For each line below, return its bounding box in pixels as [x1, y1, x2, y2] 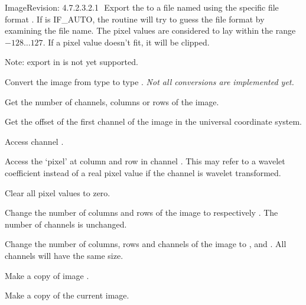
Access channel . [5, 135, 64, 147]
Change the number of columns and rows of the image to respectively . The [5, 206, 278, 219]
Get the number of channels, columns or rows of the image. [5, 95, 219, 108]
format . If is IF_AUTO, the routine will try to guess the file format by [5, 12, 265, 25]
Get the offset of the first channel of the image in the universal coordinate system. [5, 115, 302, 128]
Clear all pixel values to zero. [5, 186, 110, 199]
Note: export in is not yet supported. [5, 56, 138, 68]
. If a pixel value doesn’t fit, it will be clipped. [43, 35, 210, 48]
